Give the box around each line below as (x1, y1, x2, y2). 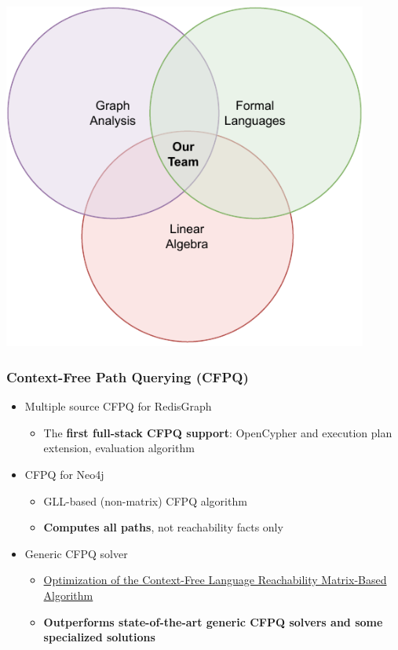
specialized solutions (43, 629, 155, 645)
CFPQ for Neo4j (24, 466, 104, 483)
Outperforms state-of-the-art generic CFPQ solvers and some (43, 613, 383, 630)
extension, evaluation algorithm (43, 440, 195, 456)
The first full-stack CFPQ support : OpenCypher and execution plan (43, 424, 393, 440)
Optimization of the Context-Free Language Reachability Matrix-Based (43, 571, 387, 588)
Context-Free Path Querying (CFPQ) (6, 367, 249, 386)
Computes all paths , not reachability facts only (43, 519, 283, 535)
